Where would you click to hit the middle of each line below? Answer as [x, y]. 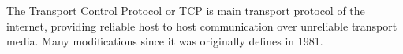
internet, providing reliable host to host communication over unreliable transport [202, 25]
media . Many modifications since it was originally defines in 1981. [165, 41]
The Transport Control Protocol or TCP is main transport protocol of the [186, 10]
